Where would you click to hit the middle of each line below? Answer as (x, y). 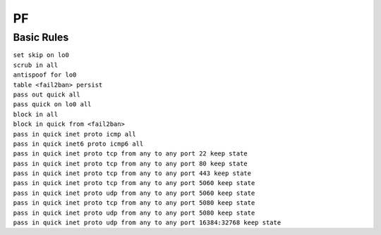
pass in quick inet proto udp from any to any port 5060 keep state (134, 193)
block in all (36, 114)
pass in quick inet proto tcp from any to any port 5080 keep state (134, 203)
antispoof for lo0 (45, 75)
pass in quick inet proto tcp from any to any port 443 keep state (132, 173)
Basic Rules (41, 37)
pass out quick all (47, 94)
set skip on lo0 (41, 55)
